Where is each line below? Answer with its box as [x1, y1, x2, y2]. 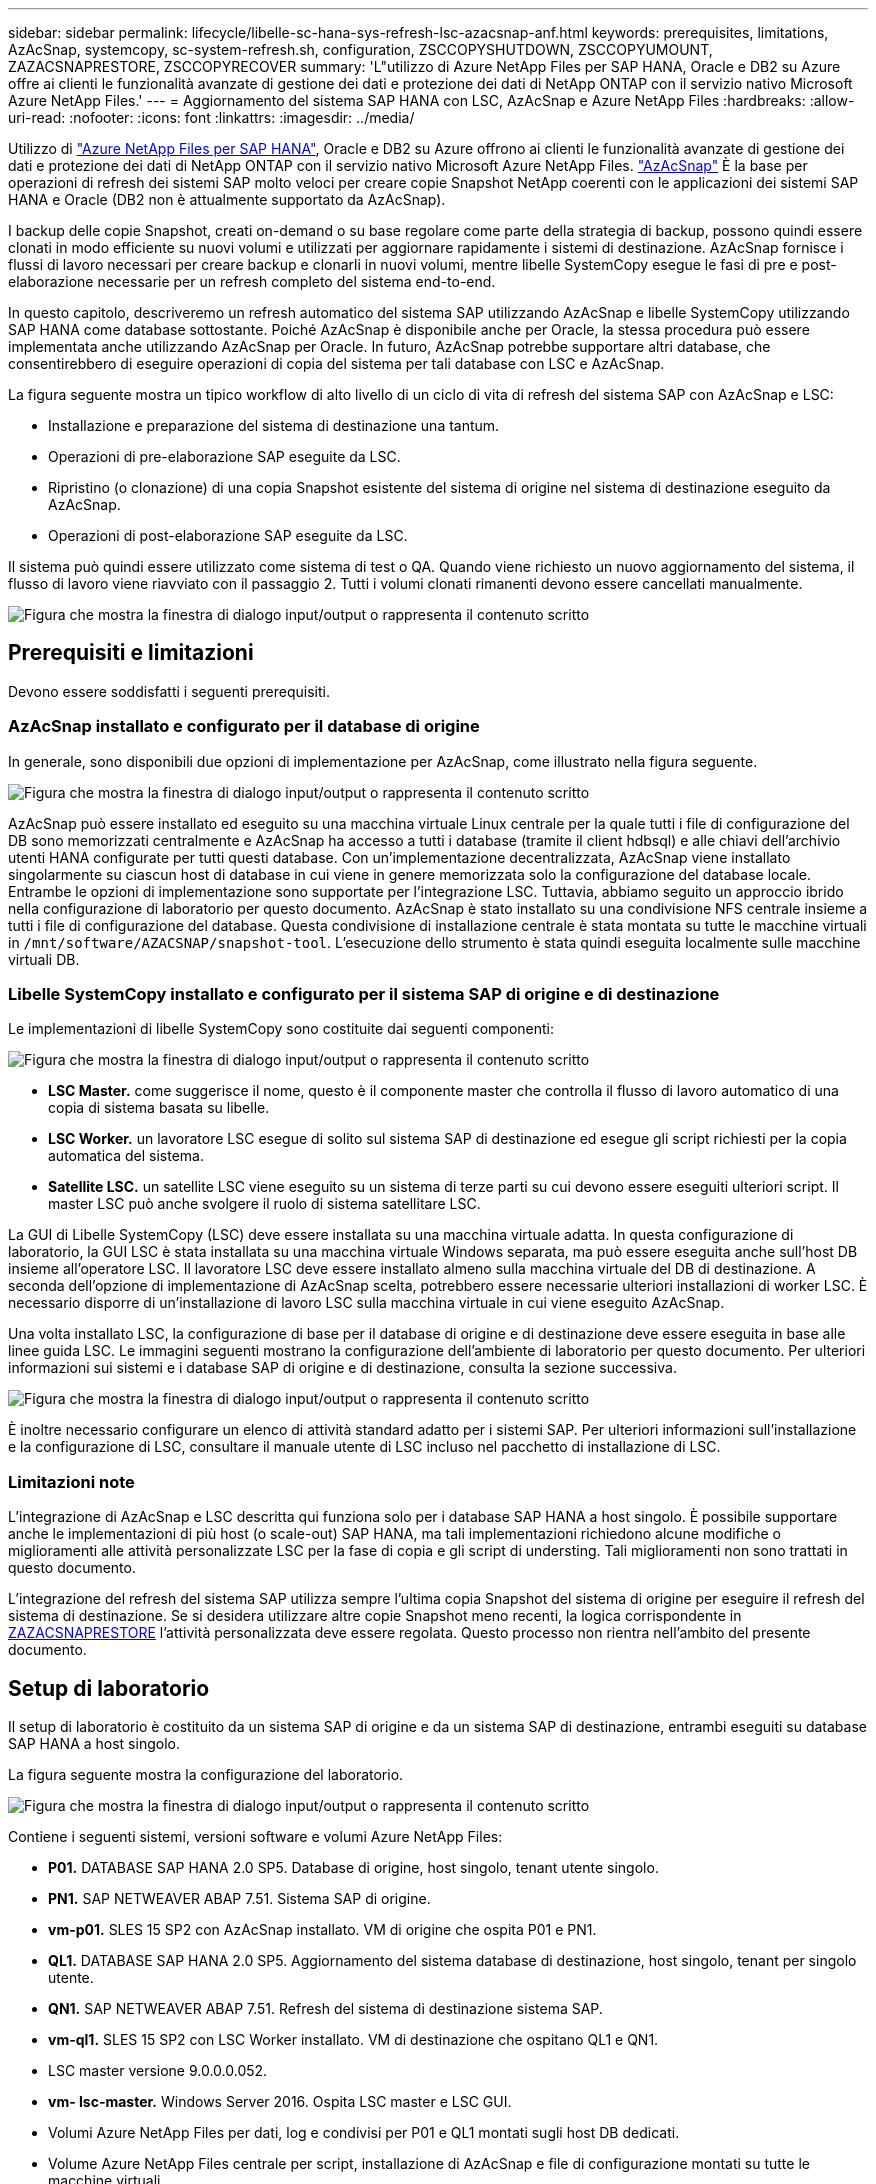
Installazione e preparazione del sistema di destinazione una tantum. [48, 417, 500, 434]
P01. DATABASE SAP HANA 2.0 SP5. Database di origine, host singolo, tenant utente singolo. [48, 1858, 659, 1876]
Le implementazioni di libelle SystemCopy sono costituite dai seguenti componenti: [8, 1020, 555, 1038]
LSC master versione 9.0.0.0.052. [48, 2061, 268, 2079]
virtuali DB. [8, 950, 80, 968]
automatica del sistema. [48, 1147, 205, 1165]
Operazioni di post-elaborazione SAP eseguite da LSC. [48, 527, 408, 544]
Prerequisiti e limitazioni [8, 640, 254, 666]
